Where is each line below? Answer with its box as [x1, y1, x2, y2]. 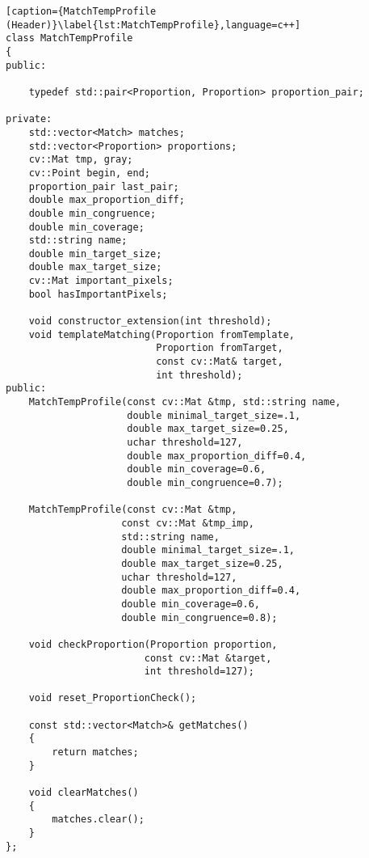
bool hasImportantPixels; [28, 288, 168, 300]
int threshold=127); [144, 666, 254, 678]
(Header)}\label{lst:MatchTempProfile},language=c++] [6, 19, 301, 31]
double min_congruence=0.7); [127, 476, 283, 488]
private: [6, 113, 52, 125]
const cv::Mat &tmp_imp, [121, 517, 254, 529]
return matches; [52, 746, 139, 759]
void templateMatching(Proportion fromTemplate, [28, 328, 295, 340]
